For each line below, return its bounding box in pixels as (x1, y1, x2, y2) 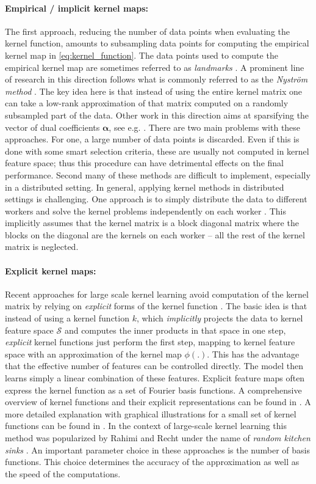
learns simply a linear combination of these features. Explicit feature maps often (5, 372, 305, 384)
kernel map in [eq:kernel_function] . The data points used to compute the (5, 48, 278, 61)
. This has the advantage (207, 347, 300, 360)
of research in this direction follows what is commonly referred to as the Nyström (5, 73, 308, 86)
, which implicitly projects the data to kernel (136, 312, 303, 324)
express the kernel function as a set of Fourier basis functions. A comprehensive (5, 383, 302, 396)
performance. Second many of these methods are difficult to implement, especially (5, 168, 311, 181)
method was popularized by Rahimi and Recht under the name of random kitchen (5, 431, 311, 444)
